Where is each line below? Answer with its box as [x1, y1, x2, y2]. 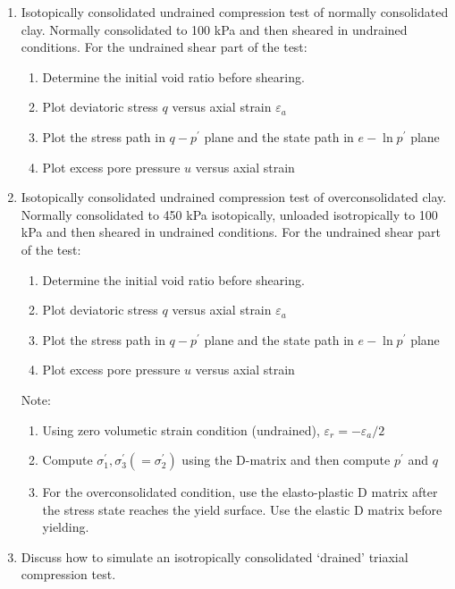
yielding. [42, 517, 89, 536]
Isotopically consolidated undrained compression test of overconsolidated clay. [21, 188, 447, 206]
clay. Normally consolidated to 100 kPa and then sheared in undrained [21, 20, 408, 38]
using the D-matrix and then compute [181, 450, 391, 469]
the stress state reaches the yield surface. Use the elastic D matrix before [42, 500, 442, 518]
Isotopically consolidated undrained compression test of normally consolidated [21, 3, 449, 21]
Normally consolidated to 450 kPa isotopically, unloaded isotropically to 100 [21, 205, 438, 223]
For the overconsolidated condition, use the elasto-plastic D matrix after [42, 483, 438, 501]
